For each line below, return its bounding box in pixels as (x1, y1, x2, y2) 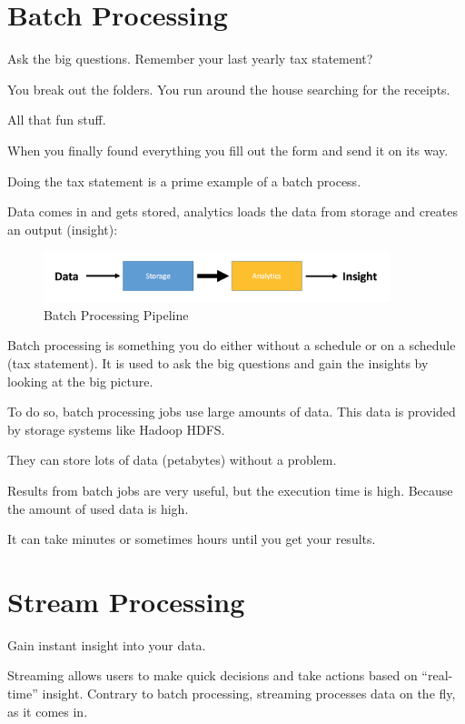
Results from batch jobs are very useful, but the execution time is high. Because (7, 480, 453, 499)
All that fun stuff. (7, 110, 106, 129)
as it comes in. (7, 701, 88, 720)
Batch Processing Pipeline (44, 305, 189, 324)
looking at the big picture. (7, 371, 153, 390)
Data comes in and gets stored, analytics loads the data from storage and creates (7, 202, 458, 221)
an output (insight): (7, 219, 118, 238)
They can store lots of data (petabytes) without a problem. (7, 450, 337, 469)
